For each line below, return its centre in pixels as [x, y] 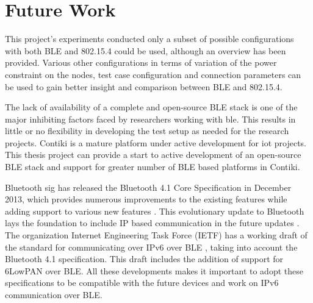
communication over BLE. [54, 294]
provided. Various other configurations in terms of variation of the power [141, 62]
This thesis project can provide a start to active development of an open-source [153, 155]
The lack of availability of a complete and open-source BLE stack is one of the [151, 107]
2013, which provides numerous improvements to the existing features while [146, 199]
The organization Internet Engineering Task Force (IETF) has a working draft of [156, 235]
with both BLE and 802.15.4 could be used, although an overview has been [146, 50]
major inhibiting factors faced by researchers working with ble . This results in [150, 119]
